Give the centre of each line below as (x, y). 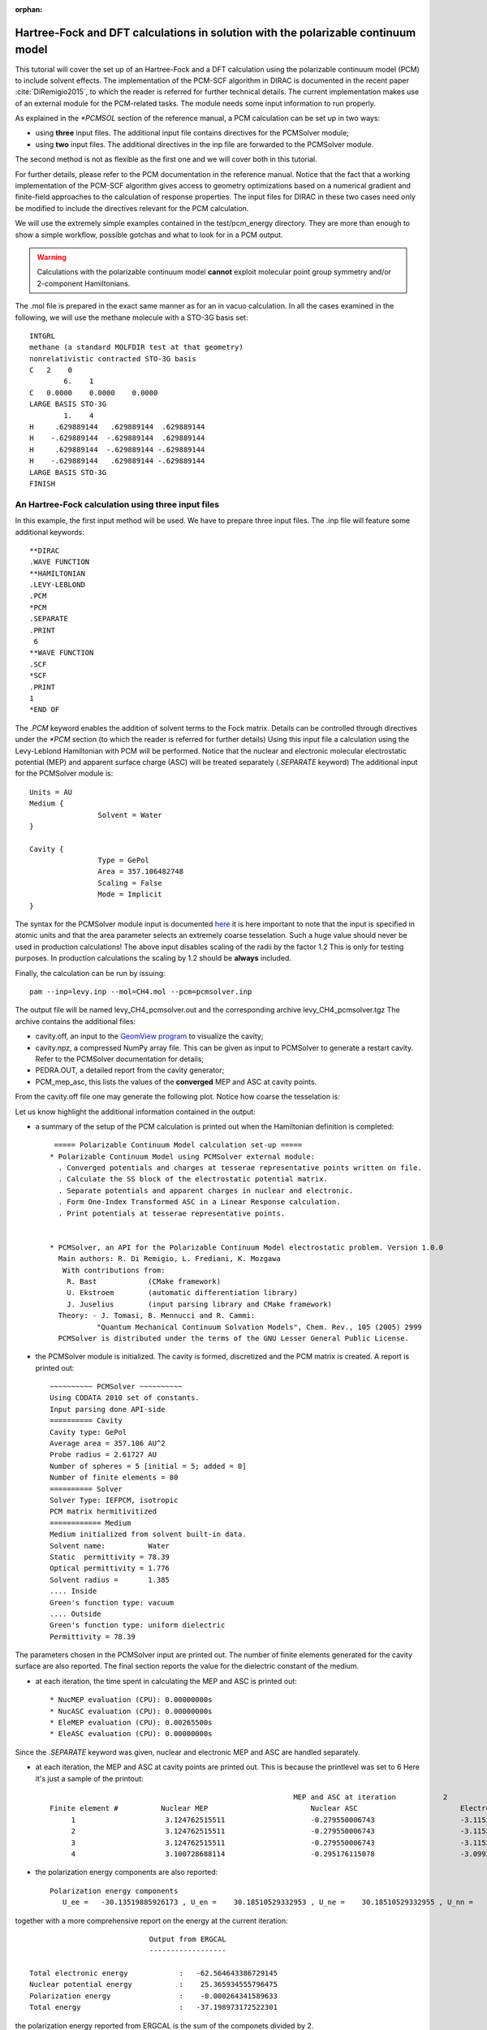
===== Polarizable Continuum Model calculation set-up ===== (178, 1145)
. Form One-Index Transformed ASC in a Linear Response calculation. (199, 1202)
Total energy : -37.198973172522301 (153, 2007)
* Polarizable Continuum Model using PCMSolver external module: (183, 1156)
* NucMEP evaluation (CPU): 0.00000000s (131, 1700)
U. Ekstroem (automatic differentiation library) (182, 1293)
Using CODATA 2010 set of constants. (125, 1398)
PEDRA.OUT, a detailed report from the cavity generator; (130, 1070)
